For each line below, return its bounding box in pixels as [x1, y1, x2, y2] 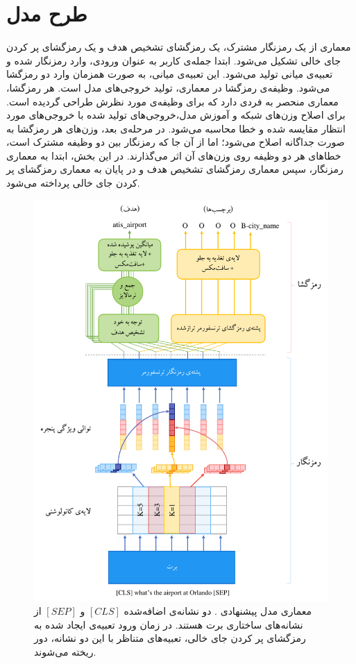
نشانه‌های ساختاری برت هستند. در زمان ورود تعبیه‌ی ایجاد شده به [34, 617, 303, 631]
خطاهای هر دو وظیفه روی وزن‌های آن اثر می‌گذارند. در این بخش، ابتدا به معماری [6, 148, 341, 162]
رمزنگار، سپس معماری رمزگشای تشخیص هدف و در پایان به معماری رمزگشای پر [6, 162, 344, 176]
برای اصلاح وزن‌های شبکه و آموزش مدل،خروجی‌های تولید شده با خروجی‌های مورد [6, 108, 346, 122]
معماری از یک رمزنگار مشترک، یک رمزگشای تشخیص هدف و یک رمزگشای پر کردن [6, 40, 351, 54]
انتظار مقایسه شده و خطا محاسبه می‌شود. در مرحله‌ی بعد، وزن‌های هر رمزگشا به [6, 121, 346, 135]
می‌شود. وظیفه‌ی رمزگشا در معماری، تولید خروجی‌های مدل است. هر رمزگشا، [6, 80, 330, 94]
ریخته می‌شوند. [34, 644, 96, 658]
